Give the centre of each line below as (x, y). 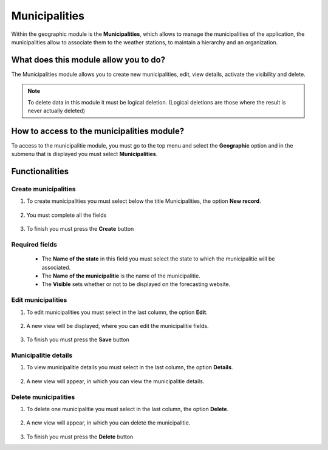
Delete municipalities (43, 397)
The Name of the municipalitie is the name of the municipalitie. (121, 276)
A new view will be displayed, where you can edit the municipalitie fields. (118, 326)
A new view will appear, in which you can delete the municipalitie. (108, 423)
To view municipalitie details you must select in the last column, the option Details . (130, 367)
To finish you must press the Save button (78, 339)
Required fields (34, 245)
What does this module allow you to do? (88, 60)
